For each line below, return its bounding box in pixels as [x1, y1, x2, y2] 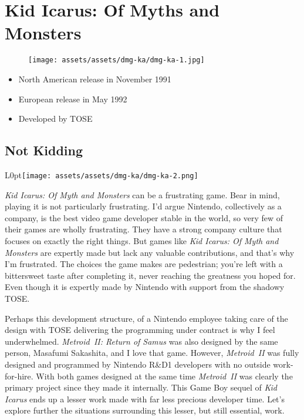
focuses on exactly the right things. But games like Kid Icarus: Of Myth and [5, 234, 279, 246]
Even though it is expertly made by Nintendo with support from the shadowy [5, 281, 285, 293]
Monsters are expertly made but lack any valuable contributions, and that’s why [5, 246, 295, 258]
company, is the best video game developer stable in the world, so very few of [5, 211, 283, 224]
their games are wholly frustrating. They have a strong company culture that [5, 223, 282, 235]
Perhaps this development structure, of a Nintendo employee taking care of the [5, 312, 288, 324]
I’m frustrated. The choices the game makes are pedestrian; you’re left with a [5, 258, 283, 270]
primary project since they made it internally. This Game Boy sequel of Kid [5, 381, 277, 394]
